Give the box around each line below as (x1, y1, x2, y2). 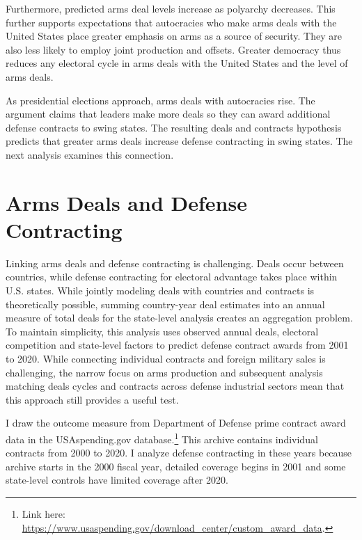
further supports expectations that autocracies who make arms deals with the (6, 15, 337, 29)
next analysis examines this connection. (6, 147, 174, 161)
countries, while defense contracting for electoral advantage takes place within (6, 269, 338, 284)
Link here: (22, 507, 65, 521)
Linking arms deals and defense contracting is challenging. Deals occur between (6, 255, 344, 270)
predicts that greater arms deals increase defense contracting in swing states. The (6, 134, 353, 148)
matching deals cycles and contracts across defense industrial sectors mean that (6, 379, 345, 393)
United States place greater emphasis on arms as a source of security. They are (6, 29, 342, 43)
